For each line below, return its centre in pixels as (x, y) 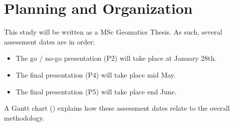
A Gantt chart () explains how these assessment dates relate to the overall (117, 108)
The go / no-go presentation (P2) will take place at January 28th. (116, 58)
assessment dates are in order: (49, 41)
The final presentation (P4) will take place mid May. (96, 74)
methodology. (24, 117)
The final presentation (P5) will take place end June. (96, 91)
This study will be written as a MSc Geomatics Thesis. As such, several (113, 32)
